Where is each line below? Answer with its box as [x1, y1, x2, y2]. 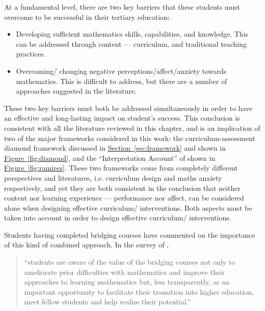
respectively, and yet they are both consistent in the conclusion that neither [4, 182, 241, 193]
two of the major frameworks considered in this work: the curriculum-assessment [4, 132, 255, 143]
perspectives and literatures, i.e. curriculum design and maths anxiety [4, 172, 222, 183]
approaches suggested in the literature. [16, 86, 137, 96]
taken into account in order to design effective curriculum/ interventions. [4, 212, 231, 223]
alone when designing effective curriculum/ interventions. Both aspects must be [4, 202, 252, 213]
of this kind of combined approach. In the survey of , [4, 239, 169, 250]
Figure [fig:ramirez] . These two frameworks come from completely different [4, 162, 238, 173]
